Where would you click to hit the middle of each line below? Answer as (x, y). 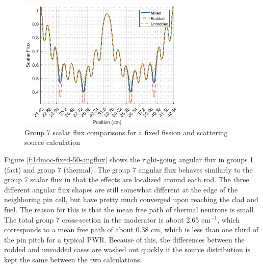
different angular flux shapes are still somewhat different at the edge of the (121, 189)
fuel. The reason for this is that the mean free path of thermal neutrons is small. (130, 209)
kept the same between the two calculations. (73, 259)
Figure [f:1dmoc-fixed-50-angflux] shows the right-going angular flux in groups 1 (129, 159)
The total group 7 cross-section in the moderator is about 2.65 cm (107, 219)
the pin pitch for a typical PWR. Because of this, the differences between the (124, 239)
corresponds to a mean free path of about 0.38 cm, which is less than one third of (131, 229)
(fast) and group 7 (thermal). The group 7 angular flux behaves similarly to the (128, 169)
